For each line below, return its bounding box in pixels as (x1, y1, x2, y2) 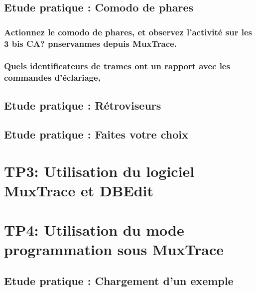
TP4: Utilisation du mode (4, 219, 184, 240)
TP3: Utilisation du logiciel (4, 161, 195, 181)
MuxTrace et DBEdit (4, 180, 153, 201)
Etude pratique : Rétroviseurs (4, 97, 161, 113)
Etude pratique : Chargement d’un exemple (4, 273, 234, 289)
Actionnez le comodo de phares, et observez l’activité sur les (4, 25, 252, 38)
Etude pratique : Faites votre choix (4, 127, 188, 142)
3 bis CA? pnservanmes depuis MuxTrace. (4, 37, 177, 49)
